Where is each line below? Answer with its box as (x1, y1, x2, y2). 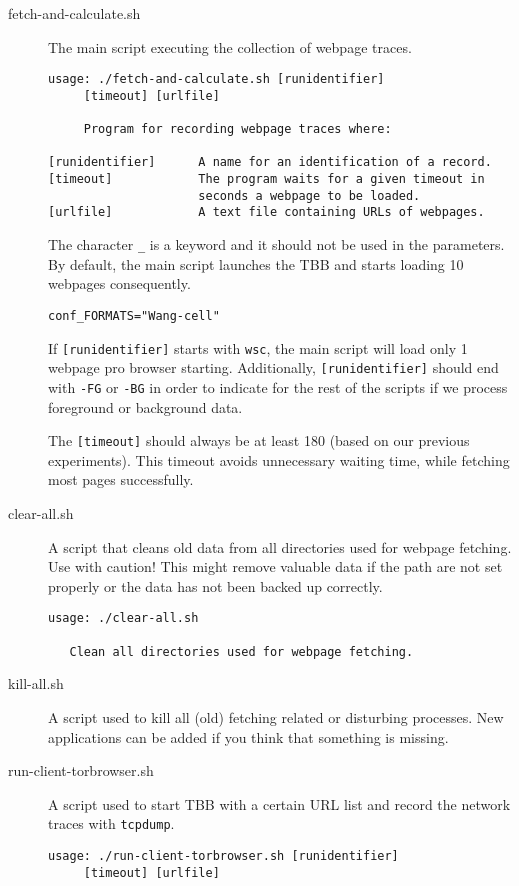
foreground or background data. (48, 396, 243, 417)
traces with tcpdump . (48, 813, 175, 834)
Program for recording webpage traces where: (83, 122, 392, 137)
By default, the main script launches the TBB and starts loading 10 (48, 253, 464, 274)
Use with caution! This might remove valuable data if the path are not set (48, 556, 503, 577)
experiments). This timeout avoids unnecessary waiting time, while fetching (48, 449, 510, 470)
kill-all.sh (8, 673, 64, 694)
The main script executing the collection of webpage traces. (48, 36, 412, 57)
